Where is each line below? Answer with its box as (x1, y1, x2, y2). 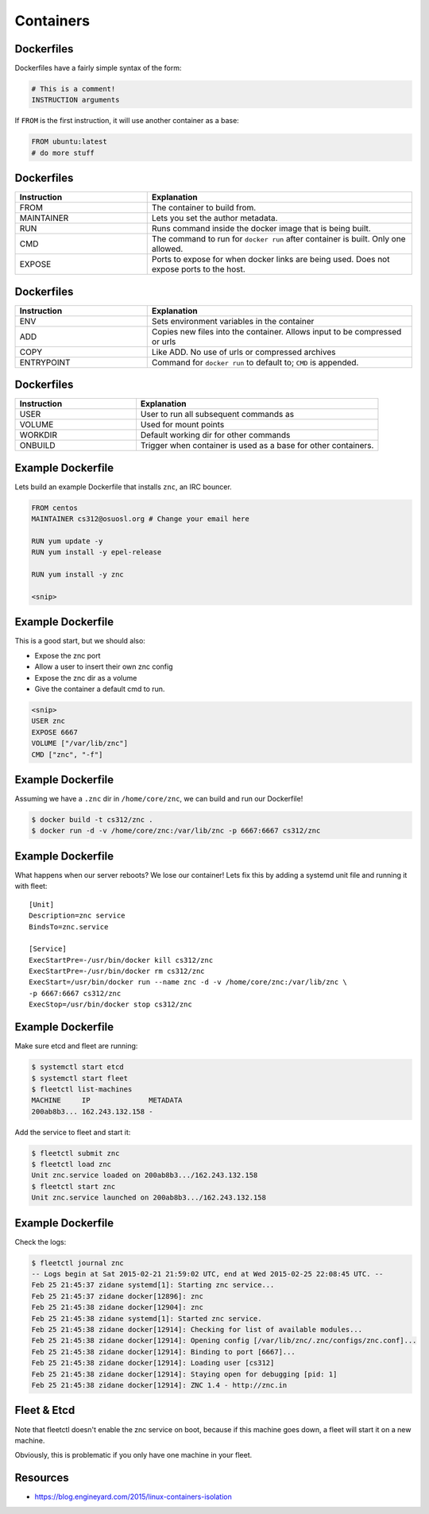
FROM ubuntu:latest (31, 137, 107, 146)
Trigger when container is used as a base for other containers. (140, 440, 374, 451)
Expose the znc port (34, 651, 101, 660)
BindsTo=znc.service (29, 922, 109, 931)
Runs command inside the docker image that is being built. (151, 223, 371, 234)
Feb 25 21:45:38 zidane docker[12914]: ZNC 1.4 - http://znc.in (31, 1381, 288, 1389)
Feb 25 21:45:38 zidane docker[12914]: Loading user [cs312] (31, 1358, 275, 1368)
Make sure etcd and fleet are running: (14, 1041, 138, 1051)
